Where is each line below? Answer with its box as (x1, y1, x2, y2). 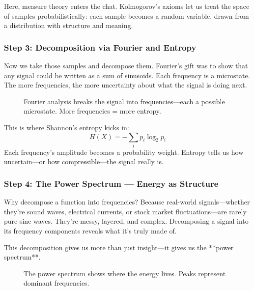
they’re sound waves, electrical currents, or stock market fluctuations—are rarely (4, 206, 247, 216)
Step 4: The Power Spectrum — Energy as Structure (4, 177, 219, 189)
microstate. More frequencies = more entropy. (24, 106, 161, 116)
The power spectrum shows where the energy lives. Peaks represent (24, 268, 226, 278)
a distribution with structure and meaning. (4, 20, 133, 30)
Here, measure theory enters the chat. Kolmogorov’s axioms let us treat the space (4, 1, 250, 11)
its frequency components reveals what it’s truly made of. (4, 226, 177, 236)
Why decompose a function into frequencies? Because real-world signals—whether (4, 197, 250, 207)
